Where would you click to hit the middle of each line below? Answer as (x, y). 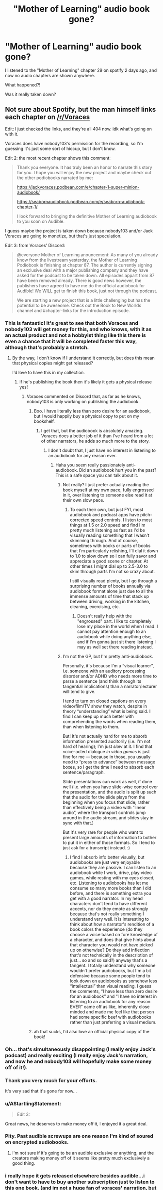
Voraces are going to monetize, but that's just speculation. (63, 236)
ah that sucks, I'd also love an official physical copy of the (91, 1032)
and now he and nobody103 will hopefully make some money (78, 1061)
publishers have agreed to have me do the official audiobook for (81, 285)
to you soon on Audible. (41, 221)
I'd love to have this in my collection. (48, 373)
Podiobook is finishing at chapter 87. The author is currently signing (84, 265)
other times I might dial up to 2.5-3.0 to (109, 566)
